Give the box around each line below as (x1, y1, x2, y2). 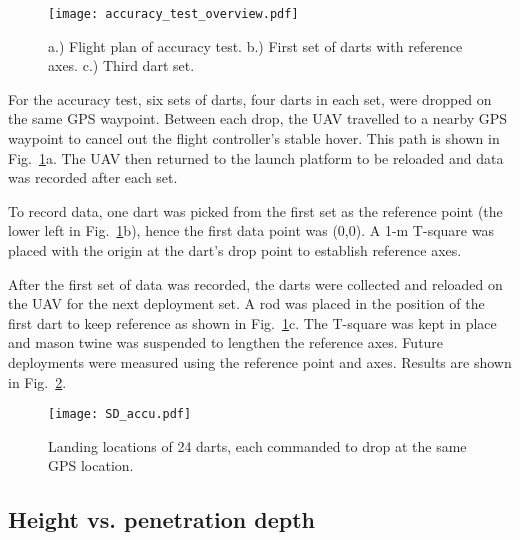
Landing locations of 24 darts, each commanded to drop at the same (48, 435, 467, 456)
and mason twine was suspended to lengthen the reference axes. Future (8, 332, 444, 353)
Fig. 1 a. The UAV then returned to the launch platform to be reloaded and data (8, 147, 504, 168)
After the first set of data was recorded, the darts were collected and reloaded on (8, 273, 503, 294)
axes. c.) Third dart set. (48, 55, 195, 76)
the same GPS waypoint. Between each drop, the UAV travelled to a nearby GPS (8, 108, 508, 129)
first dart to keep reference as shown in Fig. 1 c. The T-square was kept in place (8, 312, 497, 333)
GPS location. (48, 455, 134, 476)
